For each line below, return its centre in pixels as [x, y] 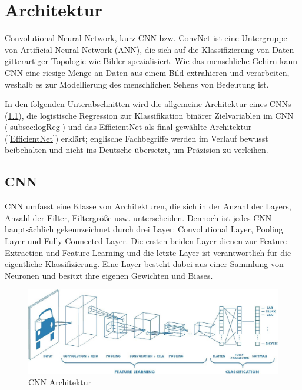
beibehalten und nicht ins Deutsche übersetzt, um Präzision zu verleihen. [137, 150]
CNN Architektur [60, 381]
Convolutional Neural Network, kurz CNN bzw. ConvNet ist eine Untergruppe [146, 38]
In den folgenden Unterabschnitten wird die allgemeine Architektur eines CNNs [148, 104]
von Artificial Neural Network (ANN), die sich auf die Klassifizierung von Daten [150, 49]
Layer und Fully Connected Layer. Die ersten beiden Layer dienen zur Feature [146, 241]
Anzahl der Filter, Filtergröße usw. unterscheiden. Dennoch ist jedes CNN [138, 217]
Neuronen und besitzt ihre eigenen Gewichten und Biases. [109, 275]
